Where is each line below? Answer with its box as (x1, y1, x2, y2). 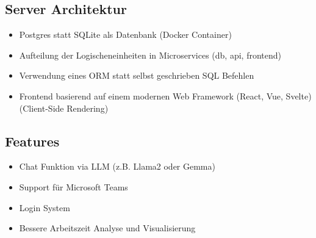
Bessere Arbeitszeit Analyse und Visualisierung (19, 222, 196, 234)
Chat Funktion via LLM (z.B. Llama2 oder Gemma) (19, 160, 215, 173)
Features (5, 131, 60, 150)
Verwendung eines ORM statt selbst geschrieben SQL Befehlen (19, 69, 254, 82)
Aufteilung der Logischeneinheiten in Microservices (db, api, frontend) (19, 48, 281, 61)
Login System (19, 201, 70, 214)
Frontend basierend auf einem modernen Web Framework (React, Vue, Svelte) (19, 89, 312, 102)
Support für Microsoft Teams (19, 180, 128, 193)
